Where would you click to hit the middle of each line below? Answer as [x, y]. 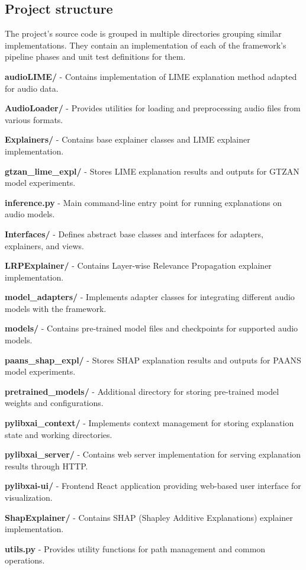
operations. [25, 560]
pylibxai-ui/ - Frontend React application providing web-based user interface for [153, 486]
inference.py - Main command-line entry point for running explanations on [143, 202]
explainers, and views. [44, 245]
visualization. [29, 497]
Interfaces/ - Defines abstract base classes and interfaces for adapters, [134, 234]
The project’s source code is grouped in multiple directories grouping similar [143, 33]
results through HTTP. [46, 466]
